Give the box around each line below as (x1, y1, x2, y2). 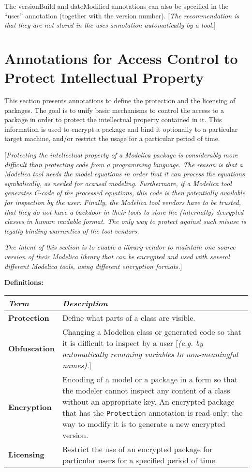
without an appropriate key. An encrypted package (62, 395, 235, 407)
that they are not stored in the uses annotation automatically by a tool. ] (4, 20, 216, 30)
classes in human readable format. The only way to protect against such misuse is (4, 216, 246, 226)
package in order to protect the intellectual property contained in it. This (4, 114, 222, 125)
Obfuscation (8, 343, 55, 354)
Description (62, 297, 108, 309)
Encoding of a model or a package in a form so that (62, 373, 238, 385)
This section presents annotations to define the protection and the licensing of (4, 95, 236, 106)
